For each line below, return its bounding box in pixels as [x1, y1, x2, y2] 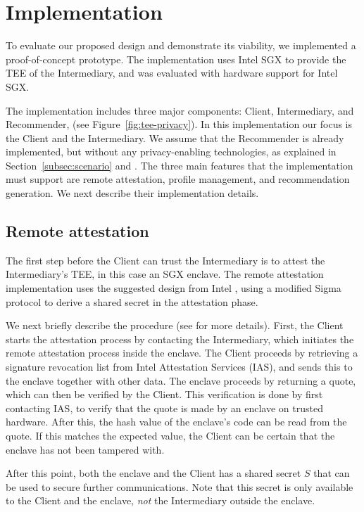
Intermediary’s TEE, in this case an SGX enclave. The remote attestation [6, 267, 324, 281]
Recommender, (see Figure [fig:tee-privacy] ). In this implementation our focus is [6, 117, 353, 132]
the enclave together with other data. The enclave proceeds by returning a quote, [6, 373, 356, 388]
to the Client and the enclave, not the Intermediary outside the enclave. [6, 493, 315, 508]
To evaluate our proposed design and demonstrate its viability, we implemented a [6, 38, 356, 53]
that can [313, 466, 350, 480]
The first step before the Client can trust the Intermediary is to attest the [6, 252, 325, 267]
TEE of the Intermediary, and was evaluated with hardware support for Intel [6, 65, 338, 80]
